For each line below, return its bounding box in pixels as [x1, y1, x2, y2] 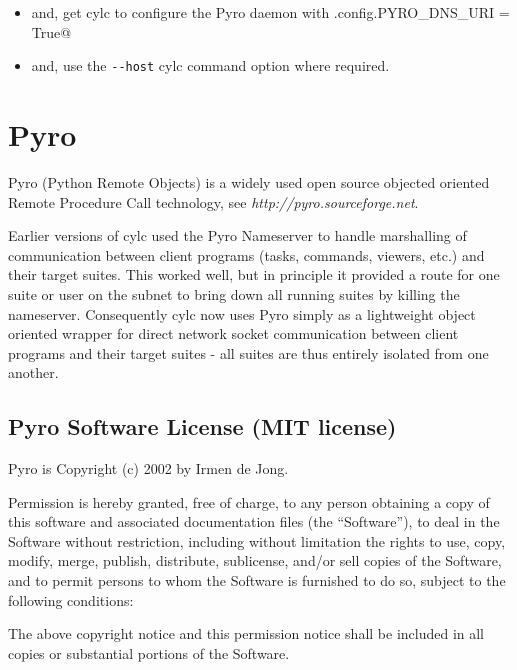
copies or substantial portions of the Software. [8, 642, 290, 663]
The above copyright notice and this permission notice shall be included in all [8, 623, 485, 644]
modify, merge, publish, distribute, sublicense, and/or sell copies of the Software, [8, 550, 502, 571]
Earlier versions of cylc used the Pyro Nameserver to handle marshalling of [8, 225, 467, 246]
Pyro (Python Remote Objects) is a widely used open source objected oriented [8, 171, 490, 192]
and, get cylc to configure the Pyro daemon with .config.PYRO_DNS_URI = [31, 2, 510, 22]
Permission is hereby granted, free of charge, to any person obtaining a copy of [8, 491, 490, 512]
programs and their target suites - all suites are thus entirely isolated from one [8, 342, 489, 363]
